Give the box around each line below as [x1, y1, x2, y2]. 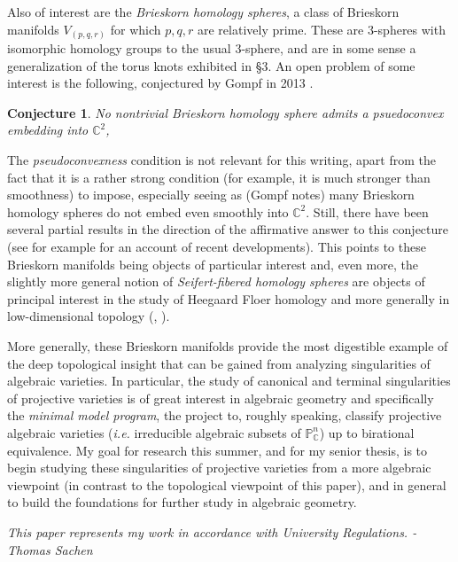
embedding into [7, 121, 89, 139]
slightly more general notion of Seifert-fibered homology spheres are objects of [7, 272, 425, 291]
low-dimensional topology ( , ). [7, 307, 170, 325]
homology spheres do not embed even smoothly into [7, 202, 289, 221]
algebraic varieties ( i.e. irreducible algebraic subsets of [7, 423, 301, 441]
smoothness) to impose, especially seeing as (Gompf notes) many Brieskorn [7, 185, 415, 204]
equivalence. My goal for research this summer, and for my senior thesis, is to [7, 441, 428, 459]
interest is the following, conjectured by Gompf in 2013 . [7, 74, 314, 92]
